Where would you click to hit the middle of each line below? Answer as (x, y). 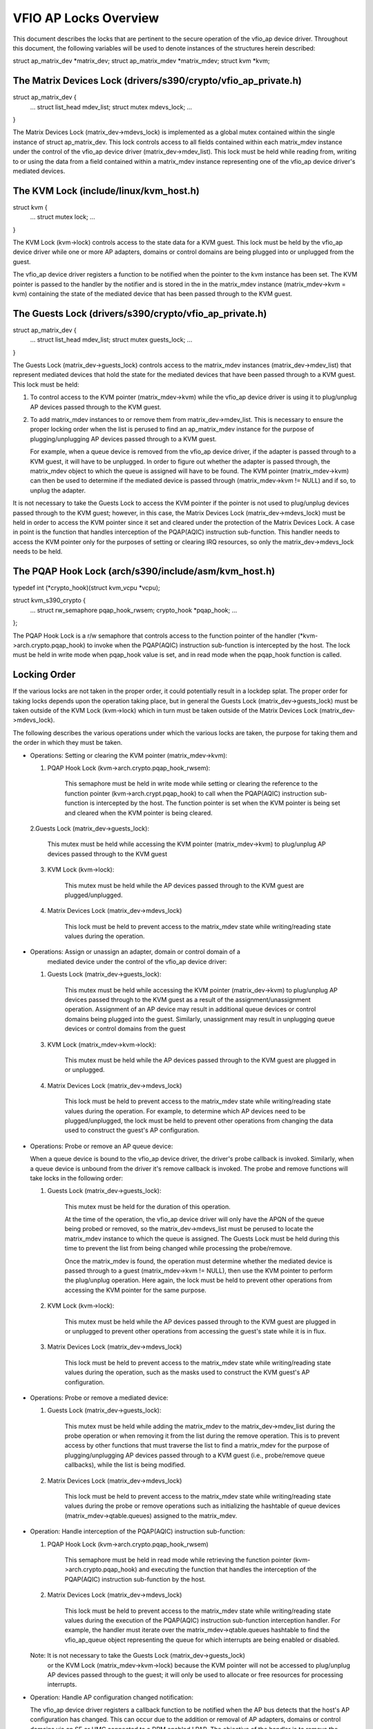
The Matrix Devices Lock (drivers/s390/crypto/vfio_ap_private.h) (157, 81)
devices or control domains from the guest (125, 1029)
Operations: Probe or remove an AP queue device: (102, 1146)
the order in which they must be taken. (68, 743)
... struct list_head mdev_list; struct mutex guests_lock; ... (111, 340)
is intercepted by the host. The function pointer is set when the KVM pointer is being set (215, 803)
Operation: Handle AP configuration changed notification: (112, 1697)
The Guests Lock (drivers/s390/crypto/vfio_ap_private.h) (140, 314)
